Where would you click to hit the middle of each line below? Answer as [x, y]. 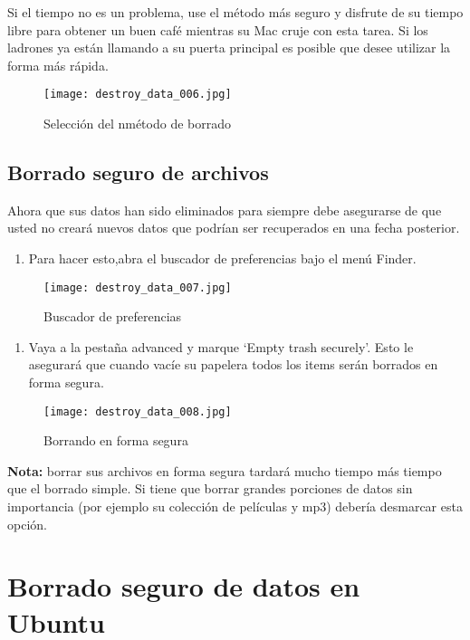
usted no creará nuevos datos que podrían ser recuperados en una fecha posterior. [234, 228]
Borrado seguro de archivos [138, 172]
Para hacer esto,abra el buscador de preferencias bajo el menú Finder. [222, 258]
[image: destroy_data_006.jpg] [138, 95]
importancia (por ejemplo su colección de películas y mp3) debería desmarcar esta [235, 506]
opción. [27, 524]
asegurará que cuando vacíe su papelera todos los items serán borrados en [233, 364]
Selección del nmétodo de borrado [137, 124]
